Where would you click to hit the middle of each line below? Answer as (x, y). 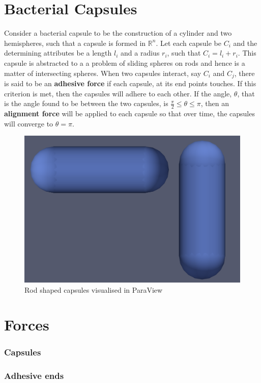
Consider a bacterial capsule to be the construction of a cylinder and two (118, 33)
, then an (215, 103)
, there (244, 73)
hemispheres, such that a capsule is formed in (75, 43)
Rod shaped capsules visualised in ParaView (94, 289)
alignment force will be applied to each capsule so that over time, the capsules (129, 113)
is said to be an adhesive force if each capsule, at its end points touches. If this (130, 83)
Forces (27, 325)
